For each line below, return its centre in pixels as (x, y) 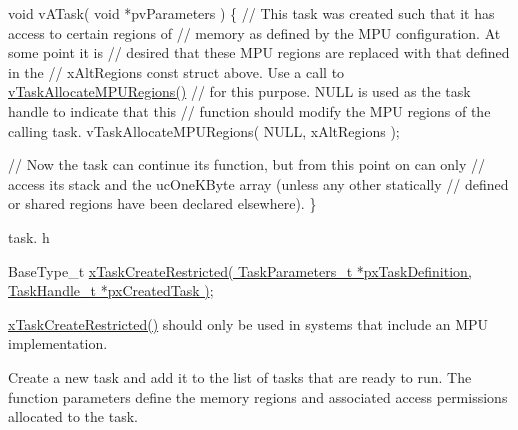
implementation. (58, 343)
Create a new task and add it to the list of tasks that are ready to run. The (240, 376)
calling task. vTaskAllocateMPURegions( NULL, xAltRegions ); (204, 130)
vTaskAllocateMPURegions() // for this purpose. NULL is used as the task (239, 91)
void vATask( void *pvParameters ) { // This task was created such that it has (251, 13)
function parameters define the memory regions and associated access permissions (258, 396)
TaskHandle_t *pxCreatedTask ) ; (111, 290)
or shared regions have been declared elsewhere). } (162, 203)
